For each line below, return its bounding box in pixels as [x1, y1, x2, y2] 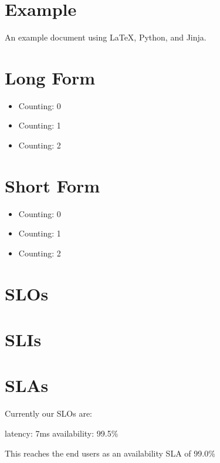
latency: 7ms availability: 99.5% [5, 427, 119, 439]
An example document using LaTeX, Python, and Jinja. [5, 31, 207, 43]
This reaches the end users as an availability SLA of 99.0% [5, 447, 215, 459]
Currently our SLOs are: [5, 407, 93, 420]
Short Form [5, 173, 100, 197]
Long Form [5, 65, 95, 89]
